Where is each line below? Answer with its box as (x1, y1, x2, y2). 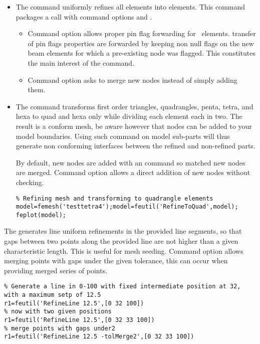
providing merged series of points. (4, 265, 108, 275)
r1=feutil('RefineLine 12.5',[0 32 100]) (4, 299, 144, 307)
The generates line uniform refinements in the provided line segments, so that (4, 226, 242, 236)
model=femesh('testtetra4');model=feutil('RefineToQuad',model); (16, 203, 238, 211)
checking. (16, 177, 44, 187)
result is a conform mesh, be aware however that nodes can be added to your (16, 120, 252, 131)
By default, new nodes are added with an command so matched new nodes (16, 157, 245, 167)
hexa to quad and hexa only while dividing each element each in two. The (16, 111, 242, 121)
